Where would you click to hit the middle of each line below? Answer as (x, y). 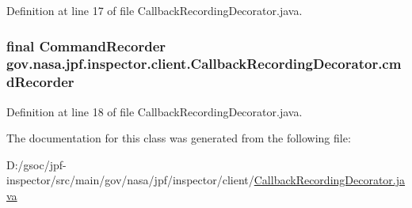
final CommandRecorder (86, 45)
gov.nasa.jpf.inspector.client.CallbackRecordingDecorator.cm (204, 64)
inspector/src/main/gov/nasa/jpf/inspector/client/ (130, 180)
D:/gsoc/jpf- (36, 164)
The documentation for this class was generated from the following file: (179, 138)
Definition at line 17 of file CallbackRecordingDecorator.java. (154, 10)
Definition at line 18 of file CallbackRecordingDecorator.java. (154, 111)
